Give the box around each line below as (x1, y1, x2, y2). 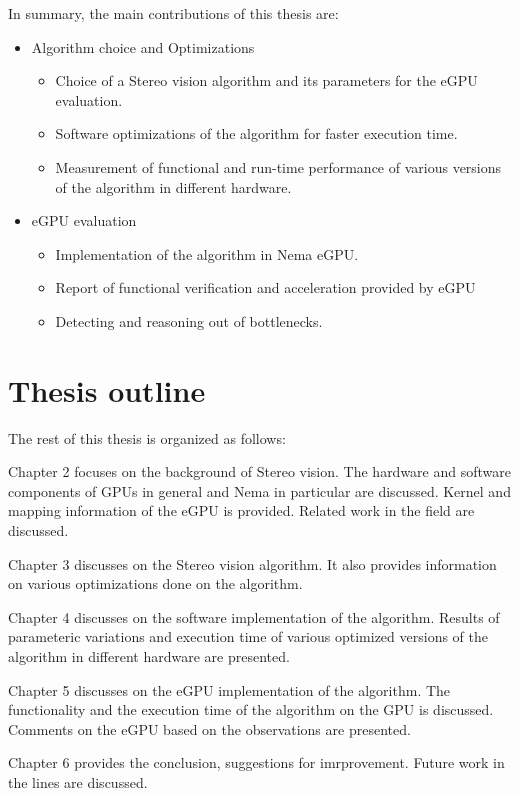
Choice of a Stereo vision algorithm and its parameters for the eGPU (55, 70, 478, 91)
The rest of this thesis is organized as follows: (8, 427, 286, 448)
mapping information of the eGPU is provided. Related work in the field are (8, 500, 475, 521)
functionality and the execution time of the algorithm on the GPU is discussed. (8, 699, 494, 720)
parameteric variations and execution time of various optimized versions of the (8, 626, 488, 647)
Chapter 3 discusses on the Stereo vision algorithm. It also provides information (8, 553, 497, 574)
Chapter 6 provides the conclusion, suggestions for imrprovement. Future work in (8, 752, 505, 773)
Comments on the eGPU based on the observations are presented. (8, 718, 411, 739)
